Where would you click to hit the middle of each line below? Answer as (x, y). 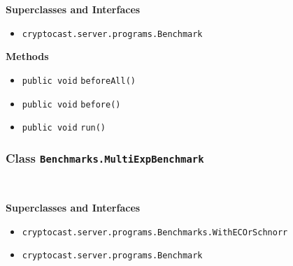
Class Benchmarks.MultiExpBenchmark (105, 157)
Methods (27, 56)
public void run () (64, 128)
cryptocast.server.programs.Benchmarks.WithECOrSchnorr (155, 232)
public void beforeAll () (79, 81)
